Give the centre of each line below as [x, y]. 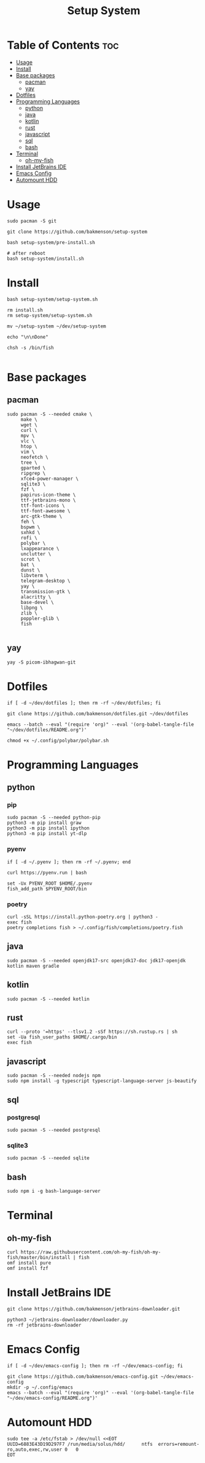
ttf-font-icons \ [43, 505]
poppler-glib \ [40, 618]
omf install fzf [28, 1269]
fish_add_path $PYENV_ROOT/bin [47, 888]
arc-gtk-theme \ [41, 516]
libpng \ [32, 608]
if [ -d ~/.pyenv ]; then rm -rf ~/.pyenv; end [69, 862]
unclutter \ [36, 554]
